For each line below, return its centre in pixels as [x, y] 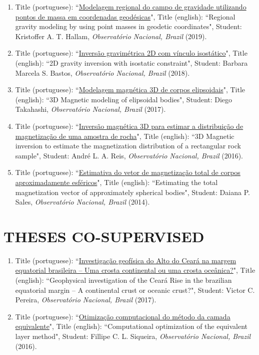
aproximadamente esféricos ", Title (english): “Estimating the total [116, 182]
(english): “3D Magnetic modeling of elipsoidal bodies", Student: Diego [124, 99]
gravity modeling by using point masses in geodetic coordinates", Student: [128, 26]
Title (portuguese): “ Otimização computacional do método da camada [123, 316]
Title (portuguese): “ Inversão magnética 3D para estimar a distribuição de [129, 126]
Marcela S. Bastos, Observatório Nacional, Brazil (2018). [102, 72]
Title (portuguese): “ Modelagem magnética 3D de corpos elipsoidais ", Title [130, 90]
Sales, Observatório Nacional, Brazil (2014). [82, 202]
